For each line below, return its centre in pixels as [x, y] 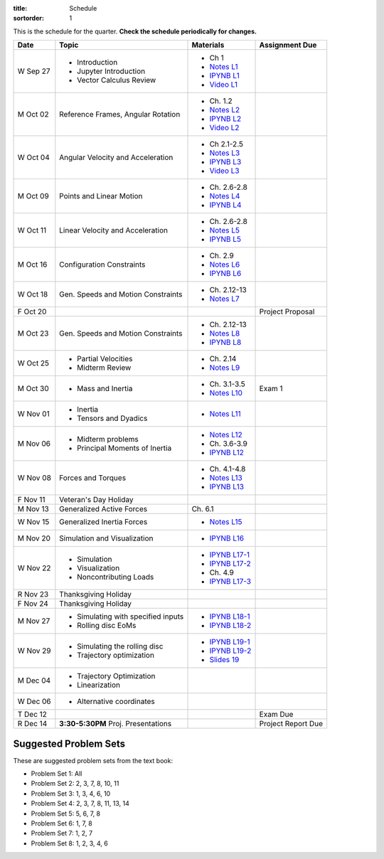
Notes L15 [226, 522]
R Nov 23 [33, 594]
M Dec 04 [34, 681]
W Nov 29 [34, 651]
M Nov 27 [34, 621]
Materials [208, 45]
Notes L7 [224, 299]
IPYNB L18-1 [230, 617]
